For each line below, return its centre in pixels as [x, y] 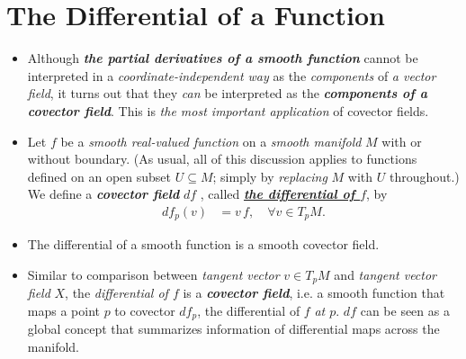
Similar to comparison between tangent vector [153, 274]
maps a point [63, 310]
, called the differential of [278, 194]
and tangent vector [385, 274]
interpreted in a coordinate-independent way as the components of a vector [232, 75]
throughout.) [424, 176]
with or [402, 141]
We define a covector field [103, 194]
